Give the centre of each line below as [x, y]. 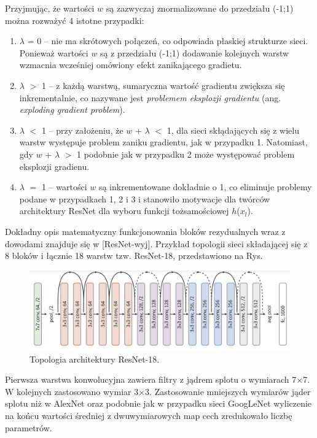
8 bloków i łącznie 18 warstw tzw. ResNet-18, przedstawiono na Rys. [134, 256]
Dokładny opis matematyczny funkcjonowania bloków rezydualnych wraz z [145, 231]
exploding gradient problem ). [72, 110]
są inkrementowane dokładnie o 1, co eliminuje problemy [205, 187]
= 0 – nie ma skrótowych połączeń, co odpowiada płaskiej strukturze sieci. [168, 41]
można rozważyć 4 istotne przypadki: [75, 20]
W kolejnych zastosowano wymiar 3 [72, 391]
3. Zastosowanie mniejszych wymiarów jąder [228, 391]
